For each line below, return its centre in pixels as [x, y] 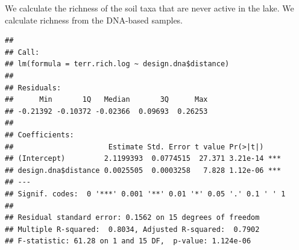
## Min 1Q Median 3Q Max [106, 100]
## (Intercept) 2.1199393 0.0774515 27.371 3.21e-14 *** [143, 159]
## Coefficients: [39, 135]
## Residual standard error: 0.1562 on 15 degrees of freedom [132, 218]
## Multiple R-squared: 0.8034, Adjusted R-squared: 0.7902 [132, 229]
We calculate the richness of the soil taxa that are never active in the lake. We [149, 8]
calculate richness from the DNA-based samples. [94, 20]
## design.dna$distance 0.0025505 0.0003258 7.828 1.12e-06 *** [143, 170]
